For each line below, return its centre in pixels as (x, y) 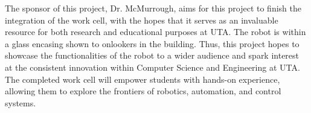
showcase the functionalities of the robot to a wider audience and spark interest (152, 55)
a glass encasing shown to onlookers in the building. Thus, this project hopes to (152, 43)
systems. (21, 102)
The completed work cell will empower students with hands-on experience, (143, 79)
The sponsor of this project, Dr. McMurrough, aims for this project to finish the (153, 8)
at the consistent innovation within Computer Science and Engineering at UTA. (152, 67)
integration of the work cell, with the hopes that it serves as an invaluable (142, 20)
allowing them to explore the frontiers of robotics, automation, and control (143, 91)
